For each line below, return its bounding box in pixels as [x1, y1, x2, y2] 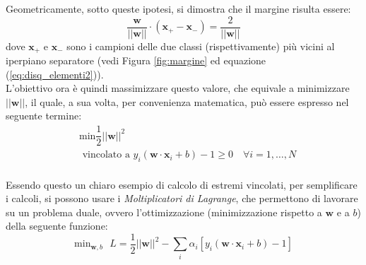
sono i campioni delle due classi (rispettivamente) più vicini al [66, 38, 335, 53]
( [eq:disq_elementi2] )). [6, 66, 104, 81]
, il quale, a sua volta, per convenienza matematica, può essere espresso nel [25, 94, 349, 109]
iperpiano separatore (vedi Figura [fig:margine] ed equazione [6, 53, 266, 68]
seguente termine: [6, 108, 82, 123]
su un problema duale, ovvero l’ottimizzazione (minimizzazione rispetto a [6, 204, 322, 219]
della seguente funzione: [6, 218, 108, 233]
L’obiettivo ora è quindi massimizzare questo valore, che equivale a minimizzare [6, 81, 350, 95]
